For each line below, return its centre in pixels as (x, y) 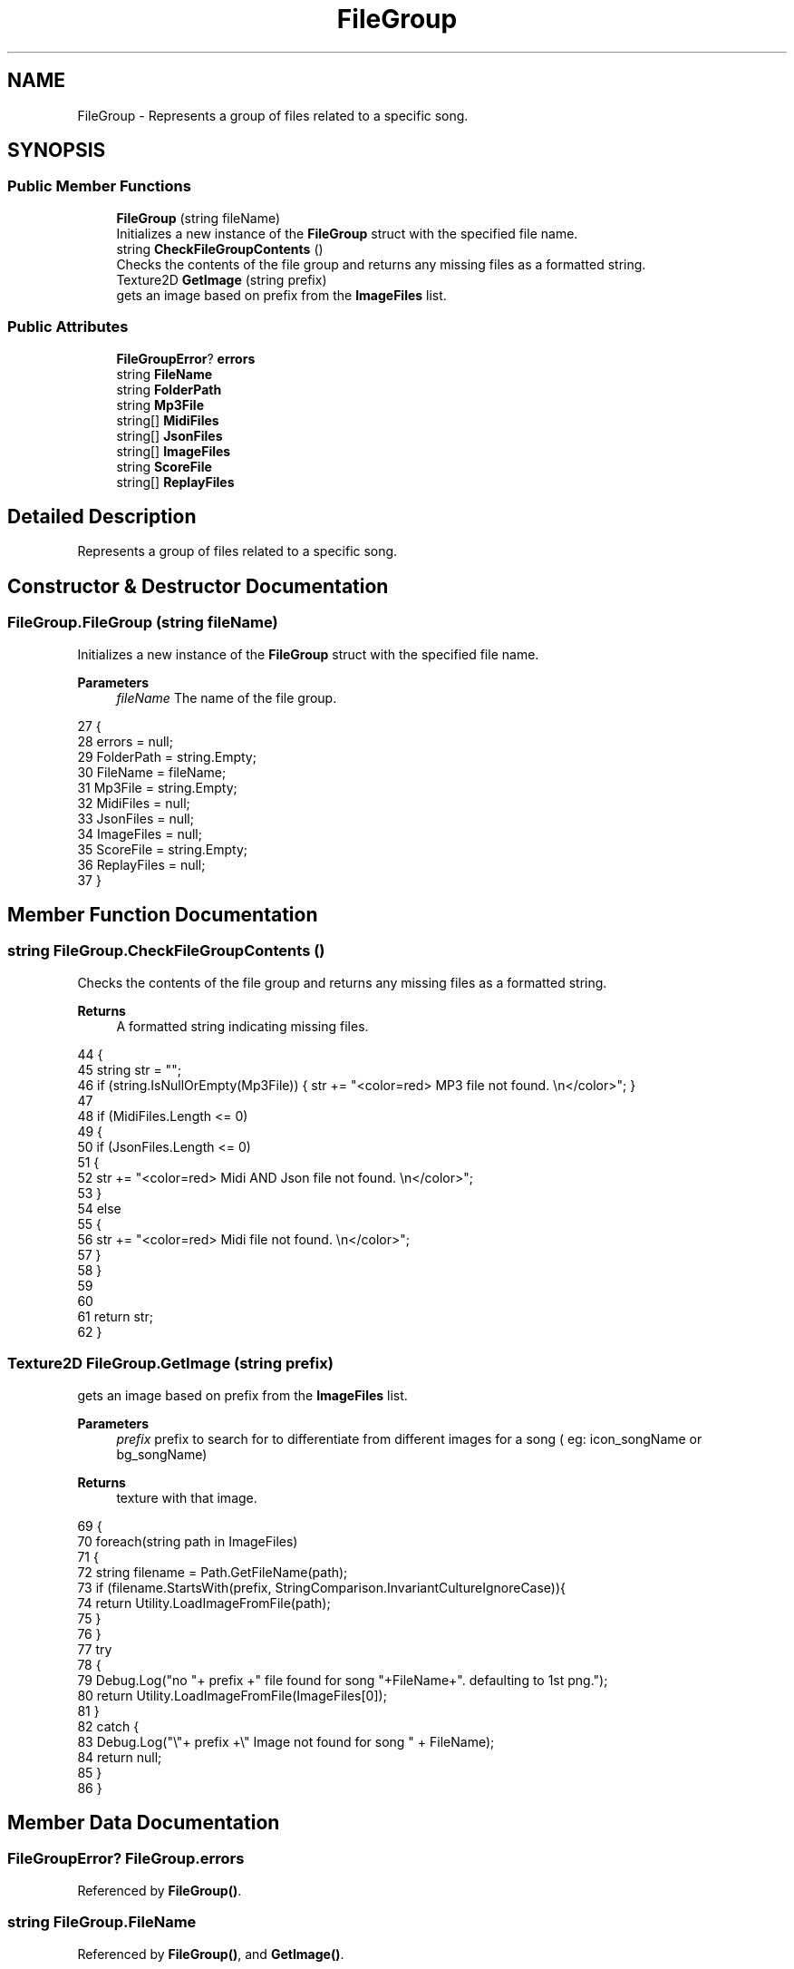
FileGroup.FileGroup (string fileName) (143, 623)
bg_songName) (162, 1454)
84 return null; (120, 1757)
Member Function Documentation (163, 915)
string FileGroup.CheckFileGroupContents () (166, 951)
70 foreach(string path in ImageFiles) (188, 1541)
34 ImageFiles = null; (140, 833)
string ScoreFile (164, 466)
